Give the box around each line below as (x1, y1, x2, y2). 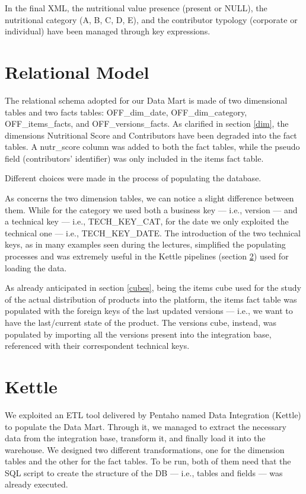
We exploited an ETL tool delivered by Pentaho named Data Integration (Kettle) (5, 408, 301, 421)
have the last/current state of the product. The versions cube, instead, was (5, 316, 276, 328)
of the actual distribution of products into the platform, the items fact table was (5, 293, 297, 305)
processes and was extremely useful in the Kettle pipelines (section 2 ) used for (5, 250, 289, 262)
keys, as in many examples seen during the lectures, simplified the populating (5, 238, 286, 251)
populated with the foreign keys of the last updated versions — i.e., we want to (5, 304, 293, 317)
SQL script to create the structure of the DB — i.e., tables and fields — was (5, 466, 283, 479)
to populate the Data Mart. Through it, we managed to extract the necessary (5, 420, 286, 432)
